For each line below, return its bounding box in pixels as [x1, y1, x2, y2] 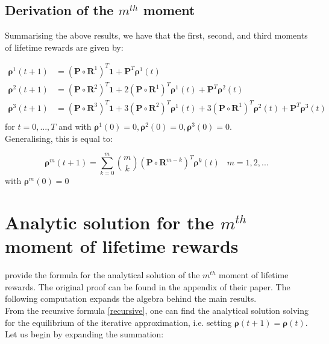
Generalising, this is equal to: [5, 132, 113, 144]
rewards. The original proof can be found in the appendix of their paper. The [5, 280, 290, 293]
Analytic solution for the [5, 210, 215, 235]
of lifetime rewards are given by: [5, 40, 124, 53]
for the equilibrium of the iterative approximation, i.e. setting [5, 316, 232, 328]
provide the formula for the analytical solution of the [5, 269, 200, 281]
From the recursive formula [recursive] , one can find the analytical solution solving [5, 304, 309, 317]
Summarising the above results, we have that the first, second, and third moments [5, 29, 308, 42]
